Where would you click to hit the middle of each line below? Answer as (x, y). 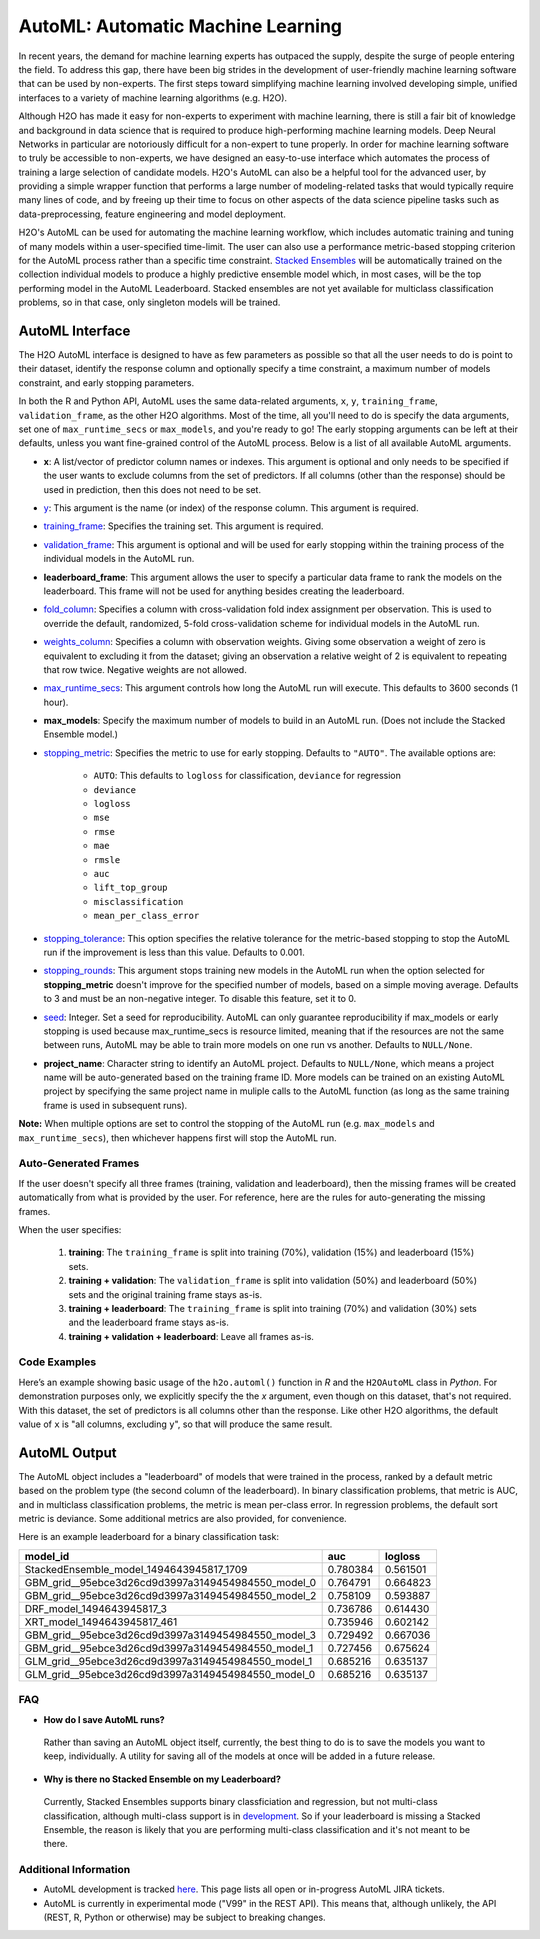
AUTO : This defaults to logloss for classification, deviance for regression (247, 776)
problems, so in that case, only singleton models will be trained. (149, 302)
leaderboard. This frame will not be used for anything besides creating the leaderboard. (224, 591)
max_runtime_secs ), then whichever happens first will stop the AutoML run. (177, 1137)
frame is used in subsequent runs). (115, 1105)
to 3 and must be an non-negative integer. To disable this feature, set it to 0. (200, 999)
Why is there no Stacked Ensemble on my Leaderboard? (162, 1779)
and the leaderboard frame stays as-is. (148, 1322)
